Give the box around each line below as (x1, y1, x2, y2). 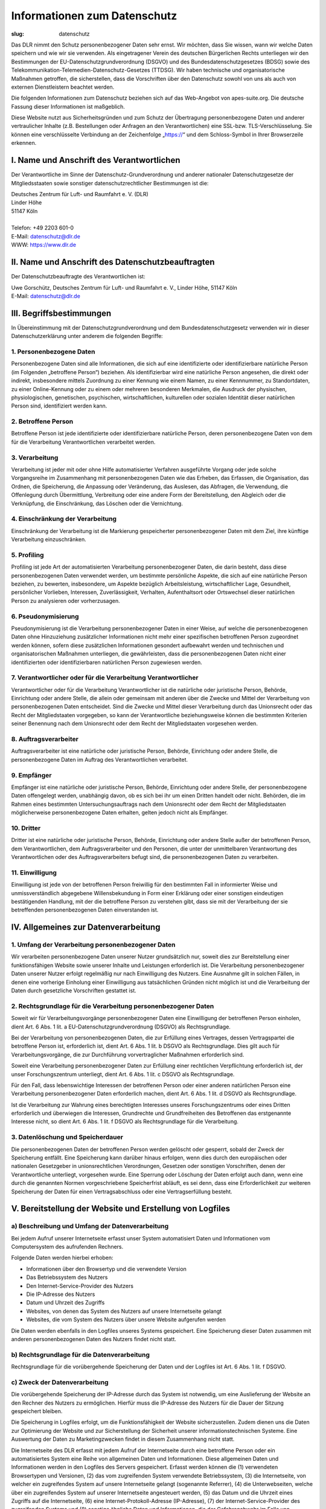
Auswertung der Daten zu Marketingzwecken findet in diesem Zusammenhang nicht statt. (11, 1435, 235, 1443)
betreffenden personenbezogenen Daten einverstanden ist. (11, 906, 159, 914)
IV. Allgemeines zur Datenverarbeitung (11, 922, 161, 933)
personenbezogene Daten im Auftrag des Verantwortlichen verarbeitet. (11, 756, 188, 763)
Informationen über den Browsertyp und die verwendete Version (26, 1265, 187, 1272)
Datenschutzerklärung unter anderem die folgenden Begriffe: (11, 333, 163, 340)
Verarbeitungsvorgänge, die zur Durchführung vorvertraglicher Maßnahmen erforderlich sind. (11, 1051, 245, 1058)
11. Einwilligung (11, 868, 57, 876)
